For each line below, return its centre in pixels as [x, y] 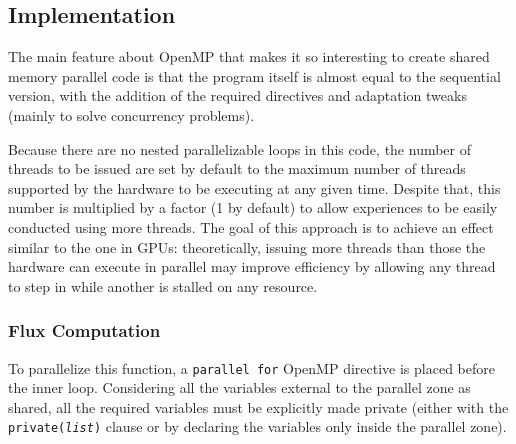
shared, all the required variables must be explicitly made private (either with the [258, 406]
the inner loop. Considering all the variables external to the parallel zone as [239, 387]
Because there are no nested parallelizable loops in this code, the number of [240, 148]
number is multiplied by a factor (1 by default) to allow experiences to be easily [253, 207]
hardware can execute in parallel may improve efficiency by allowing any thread [252, 266]
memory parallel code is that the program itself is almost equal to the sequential [254, 75]
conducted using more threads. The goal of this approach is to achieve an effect [251, 226]
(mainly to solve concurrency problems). [131, 114]
